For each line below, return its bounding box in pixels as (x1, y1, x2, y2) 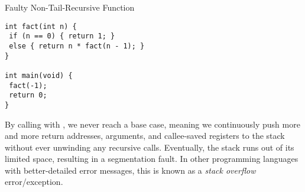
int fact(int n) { (5, 22, 77, 31)
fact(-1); (9, 81, 47, 90)
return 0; (9, 91, 47, 100)
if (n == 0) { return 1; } (9, 32, 115, 41)
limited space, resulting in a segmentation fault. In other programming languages (5, 152, 298, 165)
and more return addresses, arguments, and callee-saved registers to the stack (5, 129, 285, 142)
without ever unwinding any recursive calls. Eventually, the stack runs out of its (5, 141, 294, 153)
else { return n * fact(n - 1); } (9, 41, 145, 50)
